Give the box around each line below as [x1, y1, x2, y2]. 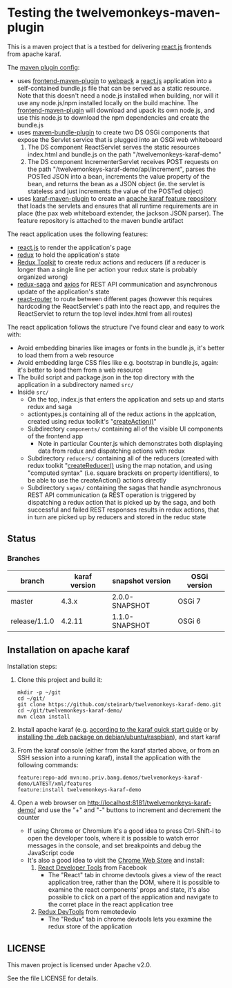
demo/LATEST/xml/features [17, 780, 92, 787]
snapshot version [112, 576, 171, 586]
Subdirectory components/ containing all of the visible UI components [27, 424, 223, 433]
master [10, 596, 33, 606]
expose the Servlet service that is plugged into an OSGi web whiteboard [17, 135, 222, 143]
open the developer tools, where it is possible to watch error [27, 834, 199, 843]
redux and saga [27, 402, 72, 411]
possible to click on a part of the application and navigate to [48, 893, 219, 901]
